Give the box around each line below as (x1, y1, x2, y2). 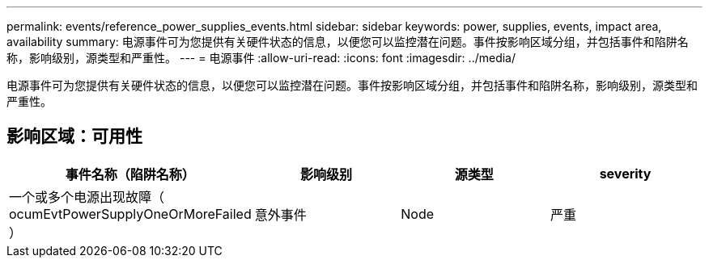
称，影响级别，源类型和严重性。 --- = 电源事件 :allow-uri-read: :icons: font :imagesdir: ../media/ (6, 51, 516, 65)
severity (599, 165, 652, 182)
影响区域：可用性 (6, 126, 142, 147)
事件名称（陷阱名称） (65, 166, 195, 182)
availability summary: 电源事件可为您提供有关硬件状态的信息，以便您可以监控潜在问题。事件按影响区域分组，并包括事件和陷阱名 (6, 35, 689, 48)
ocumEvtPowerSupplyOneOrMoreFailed (9, 205, 252, 222)
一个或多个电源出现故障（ (9, 188, 165, 205)
